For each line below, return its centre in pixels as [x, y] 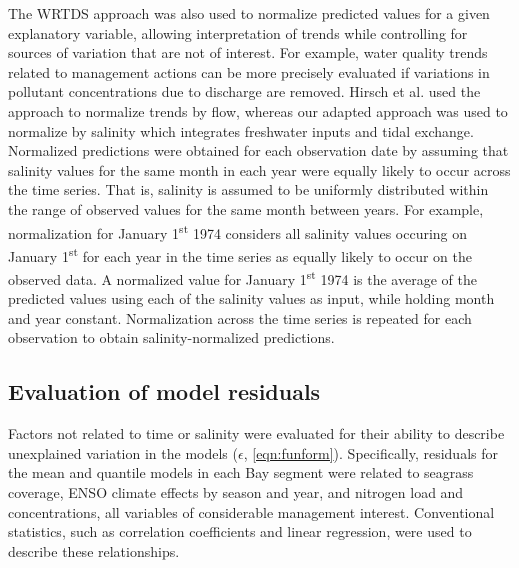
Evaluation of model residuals [164, 391]
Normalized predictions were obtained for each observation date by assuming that [258, 150]
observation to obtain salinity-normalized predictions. [171, 337]
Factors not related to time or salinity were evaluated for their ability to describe [256, 433]
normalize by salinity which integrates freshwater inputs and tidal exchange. [241, 130]
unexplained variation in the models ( [123, 452]
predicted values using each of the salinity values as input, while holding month [251, 298]
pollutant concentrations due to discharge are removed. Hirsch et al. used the [244, 91]
